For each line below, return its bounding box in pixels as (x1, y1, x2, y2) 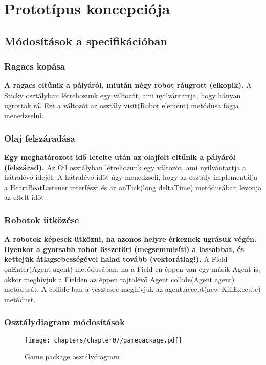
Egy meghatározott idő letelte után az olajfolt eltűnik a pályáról (4, 151, 235, 162)
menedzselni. (4, 110, 44, 121)
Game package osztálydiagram (25, 351, 120, 362)
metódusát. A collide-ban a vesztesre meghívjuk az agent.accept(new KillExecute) (4, 284, 261, 294)
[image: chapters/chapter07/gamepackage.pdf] (25, 336, 182, 344)
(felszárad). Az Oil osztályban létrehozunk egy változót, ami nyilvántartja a (4, 162, 246, 172)
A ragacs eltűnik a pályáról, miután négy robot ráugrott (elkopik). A (4, 80, 252, 90)
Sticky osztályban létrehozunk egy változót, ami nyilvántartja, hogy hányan (4, 89, 241, 100)
